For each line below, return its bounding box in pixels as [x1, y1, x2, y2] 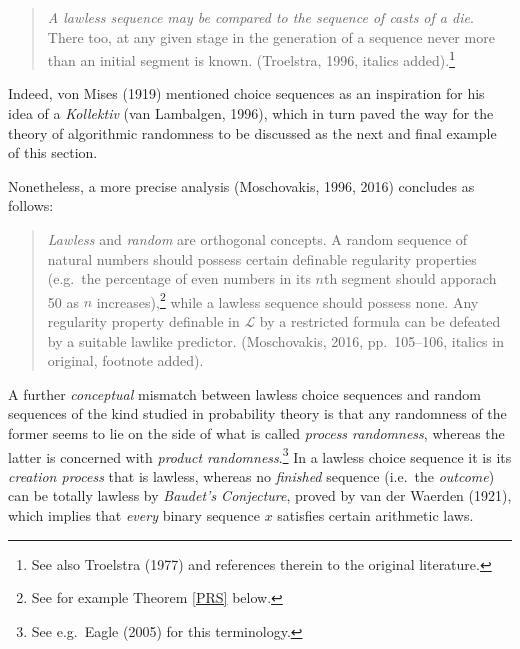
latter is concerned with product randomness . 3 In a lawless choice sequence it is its [8, 443, 512, 467]
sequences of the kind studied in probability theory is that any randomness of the [8, 403, 507, 424]
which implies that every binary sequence [8, 505, 260, 526]
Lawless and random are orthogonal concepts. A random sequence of [47, 229, 468, 249]
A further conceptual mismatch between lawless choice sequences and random [8, 383, 481, 404]
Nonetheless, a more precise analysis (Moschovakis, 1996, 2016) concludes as [8, 175, 475, 196]
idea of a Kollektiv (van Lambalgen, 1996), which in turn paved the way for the [8, 103, 494, 124]
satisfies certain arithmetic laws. [277, 505, 474, 526]
